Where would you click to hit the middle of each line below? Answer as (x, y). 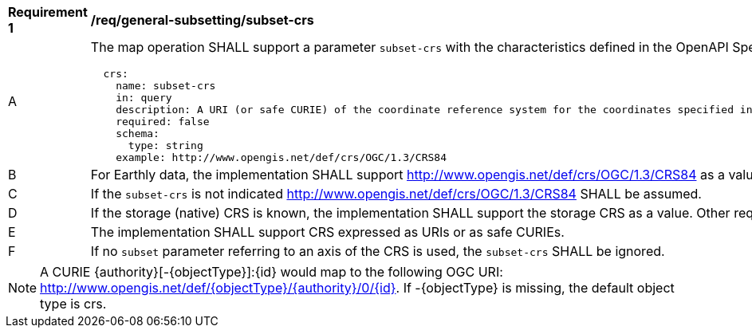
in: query (144, 98)
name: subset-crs (166, 86)
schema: (138, 134)
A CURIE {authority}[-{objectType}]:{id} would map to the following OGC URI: (272, 272)
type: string (165, 145)
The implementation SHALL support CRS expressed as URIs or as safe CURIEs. (327, 232)
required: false (163, 122)
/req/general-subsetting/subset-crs (202, 20)
